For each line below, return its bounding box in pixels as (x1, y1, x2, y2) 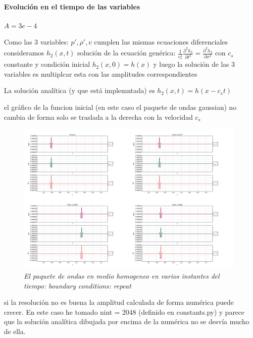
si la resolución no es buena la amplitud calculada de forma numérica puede (4, 297, 234, 307)
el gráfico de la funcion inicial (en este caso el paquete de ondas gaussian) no (4, 101, 237, 112)
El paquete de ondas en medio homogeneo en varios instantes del (24, 270, 220, 281)
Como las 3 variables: (4, 37, 69, 47)
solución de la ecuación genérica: (77, 48, 176, 58)
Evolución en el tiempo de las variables (4, 1, 140, 11)
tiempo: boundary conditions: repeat (24, 280, 131, 290)
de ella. (4, 326, 26, 336)
